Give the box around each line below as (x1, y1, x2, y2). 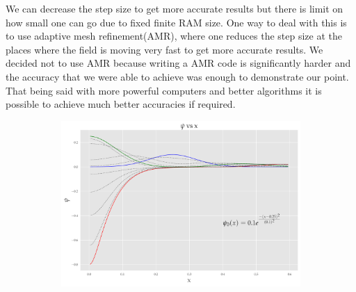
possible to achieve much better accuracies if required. (6, 97, 236, 111)
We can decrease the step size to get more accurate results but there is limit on (6, 1, 343, 15)
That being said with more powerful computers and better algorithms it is (6, 83, 322, 97)
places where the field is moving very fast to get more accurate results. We (6, 42, 323, 56)
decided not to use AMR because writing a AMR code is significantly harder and (6, 56, 351, 70)
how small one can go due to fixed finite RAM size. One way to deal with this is (6, 15, 347, 29)
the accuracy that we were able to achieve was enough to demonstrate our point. (6, 69, 349, 83)
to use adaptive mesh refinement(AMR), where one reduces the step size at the (6, 29, 343, 43)
